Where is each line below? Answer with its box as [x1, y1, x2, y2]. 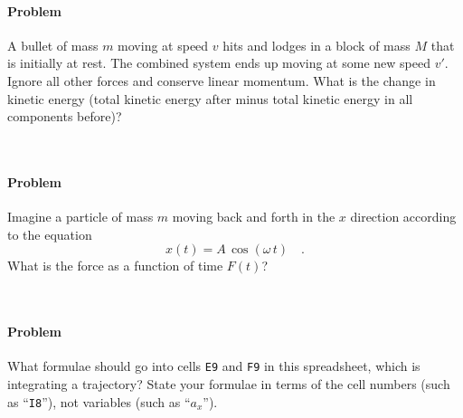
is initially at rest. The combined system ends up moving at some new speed [7, 53, 430, 72]
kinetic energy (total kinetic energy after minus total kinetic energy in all [7, 89, 413, 108]
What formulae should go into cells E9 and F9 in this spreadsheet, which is [7, 356, 420, 375]
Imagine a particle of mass [7, 207, 154, 226]
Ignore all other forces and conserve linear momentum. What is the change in [7, 71, 436, 90]
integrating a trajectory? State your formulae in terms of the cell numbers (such [7, 374, 450, 393]
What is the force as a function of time [7, 256, 223, 275]
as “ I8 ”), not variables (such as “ [7, 392, 191, 411]
